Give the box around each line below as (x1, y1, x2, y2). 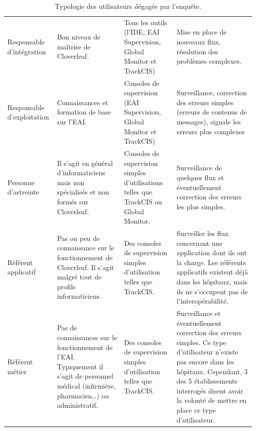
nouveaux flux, (176, 37, 221, 47)
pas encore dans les (176, 356, 234, 367)
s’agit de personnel (57, 371, 114, 381)
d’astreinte (7, 187, 39, 197)
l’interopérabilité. (176, 296, 228, 306)
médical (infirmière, (57, 381, 116, 391)
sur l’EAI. (57, 117, 87, 127)
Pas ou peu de (57, 233, 100, 243)
